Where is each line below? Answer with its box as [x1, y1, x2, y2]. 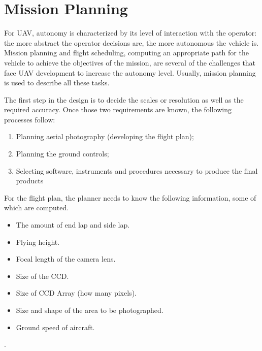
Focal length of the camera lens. [16, 253, 116, 264]
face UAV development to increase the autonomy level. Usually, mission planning [4, 67, 256, 78]
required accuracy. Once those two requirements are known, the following [4, 104, 232, 115]
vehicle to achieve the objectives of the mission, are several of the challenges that [4, 57, 256, 68]
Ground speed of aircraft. [16, 322, 95, 332]
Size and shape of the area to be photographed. [16, 305, 163, 315]
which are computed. [4, 202, 69, 213]
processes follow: [4, 114, 55, 124]
